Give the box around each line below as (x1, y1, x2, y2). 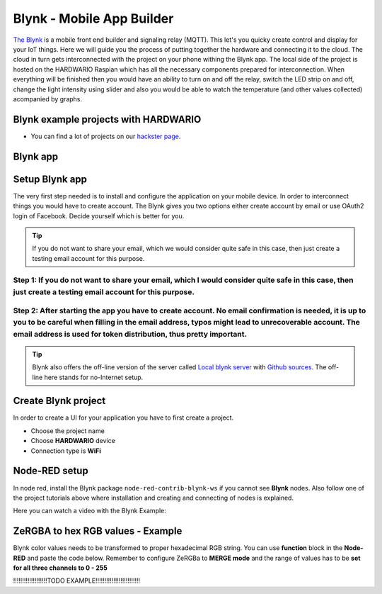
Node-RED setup (13, 465, 88, 477)
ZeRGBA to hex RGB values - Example (13, 525, 183, 537)
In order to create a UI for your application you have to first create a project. (13, 413, 234, 422)
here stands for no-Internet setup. (44, 373, 144, 381)
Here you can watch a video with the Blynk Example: (13, 507, 166, 515)
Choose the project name (30, 426, 105, 435)
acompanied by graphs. (13, 94, 83, 103)
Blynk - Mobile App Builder (13, 11, 174, 26)
